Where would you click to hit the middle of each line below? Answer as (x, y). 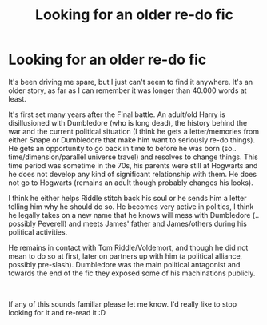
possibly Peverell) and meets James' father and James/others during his (128, 223)
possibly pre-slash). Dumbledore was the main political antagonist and (124, 264)
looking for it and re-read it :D (57, 312)
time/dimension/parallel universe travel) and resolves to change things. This (133, 157)
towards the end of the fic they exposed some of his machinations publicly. (132, 273)
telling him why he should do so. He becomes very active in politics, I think (131, 207)
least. (17, 98)
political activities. (38, 232)
